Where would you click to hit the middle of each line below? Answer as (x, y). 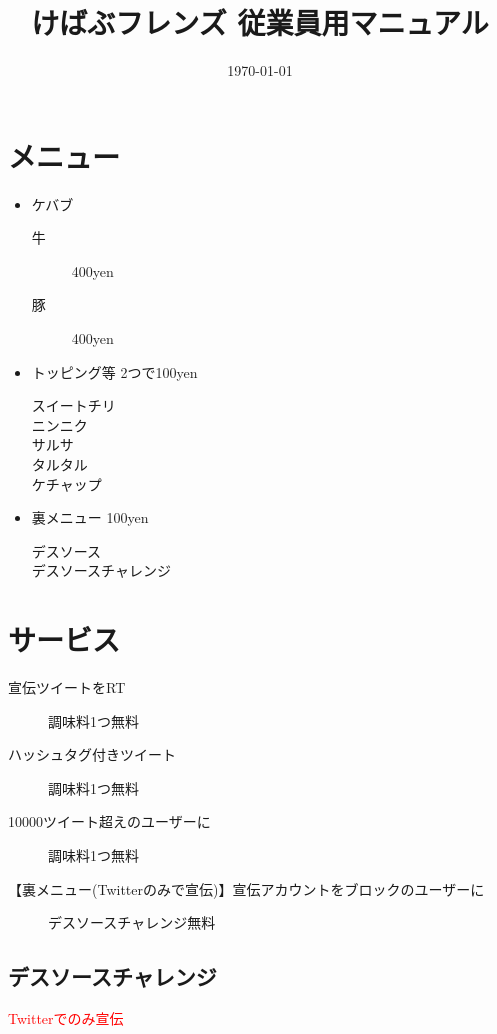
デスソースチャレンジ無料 (132, 922)
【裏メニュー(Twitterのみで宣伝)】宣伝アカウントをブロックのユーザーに (246, 888)
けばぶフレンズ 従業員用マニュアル (260, 22)
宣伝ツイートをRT (67, 687)
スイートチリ (73, 405)
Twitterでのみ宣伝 (66, 1018)
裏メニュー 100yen (90, 517)
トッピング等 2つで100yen (114, 371)
